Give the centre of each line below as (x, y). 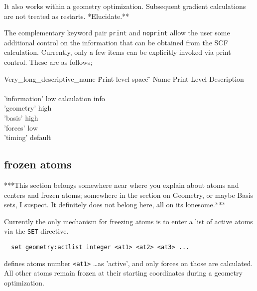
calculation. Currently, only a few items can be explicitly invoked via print (118, 52)
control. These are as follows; (48, 62)
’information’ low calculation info (55, 98)
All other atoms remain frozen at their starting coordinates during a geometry (123, 273)
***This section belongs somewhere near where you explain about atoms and (122, 185)
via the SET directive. (36, 231)
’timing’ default (28, 137)
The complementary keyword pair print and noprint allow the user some (117, 33)
